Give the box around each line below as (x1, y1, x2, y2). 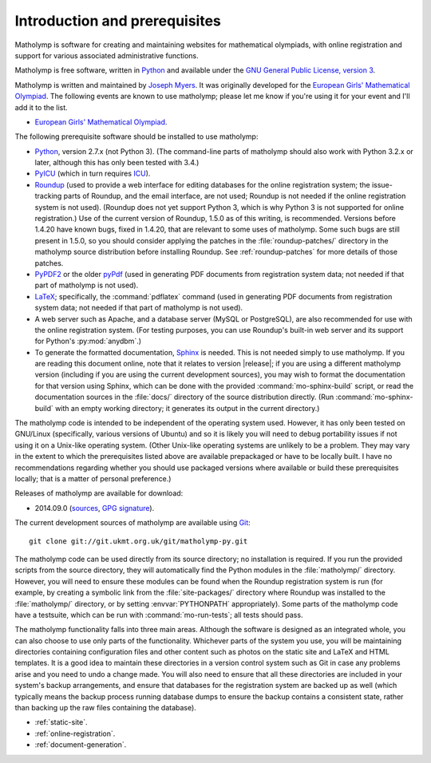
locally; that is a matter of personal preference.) (14, 474, 172, 483)
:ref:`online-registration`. (34, 729, 116, 738)
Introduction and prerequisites (14, 12, 221, 30)
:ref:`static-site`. (34, 718, 88, 727)
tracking (34, 192, 62, 201)
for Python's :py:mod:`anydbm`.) (34, 336, 142, 346)
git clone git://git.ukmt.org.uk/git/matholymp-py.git (29, 536, 248, 546)
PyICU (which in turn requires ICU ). (34, 168, 151, 179)
